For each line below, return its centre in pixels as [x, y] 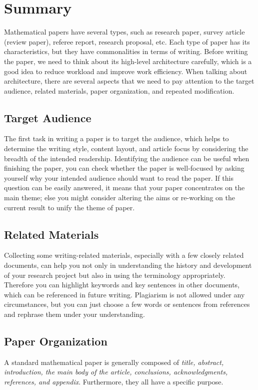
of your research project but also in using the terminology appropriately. [115, 275]
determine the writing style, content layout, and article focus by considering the [126, 148]
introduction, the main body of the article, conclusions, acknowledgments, [116, 372]
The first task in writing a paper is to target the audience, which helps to [116, 138]
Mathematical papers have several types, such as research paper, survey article [124, 32]
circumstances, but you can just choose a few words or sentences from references [127, 304]
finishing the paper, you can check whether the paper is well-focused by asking [124, 168]
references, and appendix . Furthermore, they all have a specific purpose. [114, 381]
